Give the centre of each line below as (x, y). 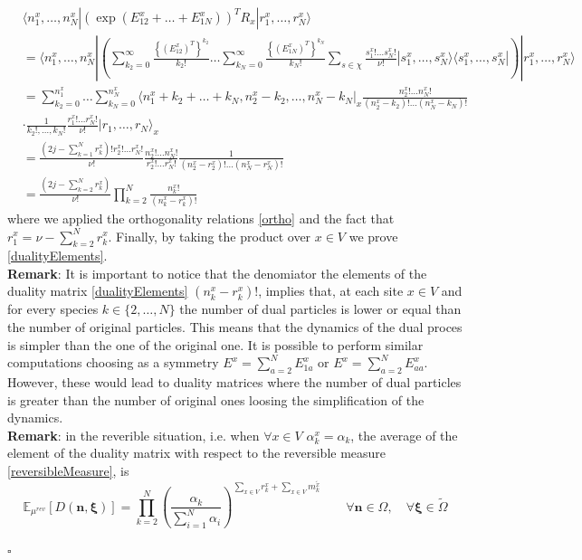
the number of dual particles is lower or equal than (320, 309)
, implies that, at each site (331, 291)
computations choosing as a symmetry (113, 362)
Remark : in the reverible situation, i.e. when (134, 435)
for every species (53, 309)
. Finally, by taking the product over (210, 236)
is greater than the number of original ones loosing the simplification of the (216, 399)
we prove (373, 236)
